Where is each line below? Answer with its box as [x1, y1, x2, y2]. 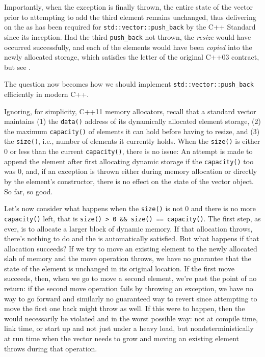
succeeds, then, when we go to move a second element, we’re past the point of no [4, 273, 257, 284]
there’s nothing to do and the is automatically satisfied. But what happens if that [4, 233, 259, 244]
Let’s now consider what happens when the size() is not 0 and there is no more [4, 203, 256, 214]
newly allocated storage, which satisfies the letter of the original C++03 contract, [4, 52, 259, 62]
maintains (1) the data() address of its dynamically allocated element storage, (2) [4, 116, 261, 126]
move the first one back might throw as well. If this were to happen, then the [4, 303, 245, 314]
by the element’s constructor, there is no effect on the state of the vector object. [4, 176, 254, 186]
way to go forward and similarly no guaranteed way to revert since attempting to [4, 293, 257, 303]
